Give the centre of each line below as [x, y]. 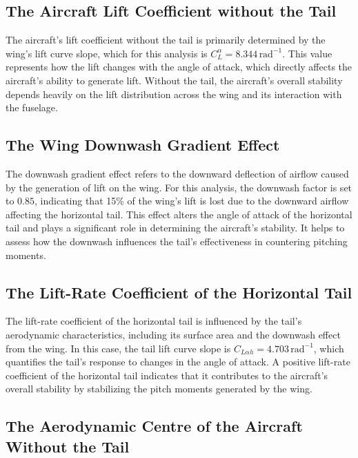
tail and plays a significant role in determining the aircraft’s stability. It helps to [175, 228]
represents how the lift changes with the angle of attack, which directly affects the [179, 67]
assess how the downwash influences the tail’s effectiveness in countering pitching [177, 241]
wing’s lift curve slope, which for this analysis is [107, 53]
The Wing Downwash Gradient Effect [143, 145]
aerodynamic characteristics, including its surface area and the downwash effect [173, 334]
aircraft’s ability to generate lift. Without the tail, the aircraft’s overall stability [174, 80]
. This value [307, 53]
